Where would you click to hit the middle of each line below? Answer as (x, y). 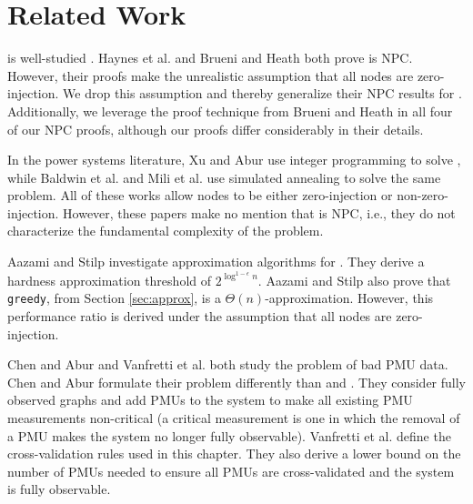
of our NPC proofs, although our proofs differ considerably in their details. (216, 129)
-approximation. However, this (349, 298)
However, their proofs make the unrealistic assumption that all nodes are (211, 75)
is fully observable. (59, 489)
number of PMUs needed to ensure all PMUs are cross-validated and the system (231, 471)
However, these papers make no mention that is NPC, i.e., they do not (259, 212)
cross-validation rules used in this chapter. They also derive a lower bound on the (234, 454)
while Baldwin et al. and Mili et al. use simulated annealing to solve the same (224, 177)
